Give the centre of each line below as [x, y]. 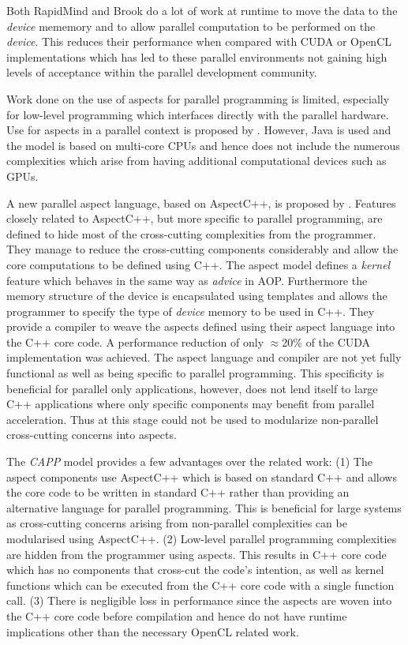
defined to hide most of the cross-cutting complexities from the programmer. [191, 233]
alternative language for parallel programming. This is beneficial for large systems [204, 507]
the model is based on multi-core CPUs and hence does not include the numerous [203, 145]
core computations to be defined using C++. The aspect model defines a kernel [198, 264]
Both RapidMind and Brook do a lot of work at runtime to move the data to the [202, 10]
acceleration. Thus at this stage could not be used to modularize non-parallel [193, 419]
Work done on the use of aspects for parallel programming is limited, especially [198, 98]
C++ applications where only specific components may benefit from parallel [191, 404]
